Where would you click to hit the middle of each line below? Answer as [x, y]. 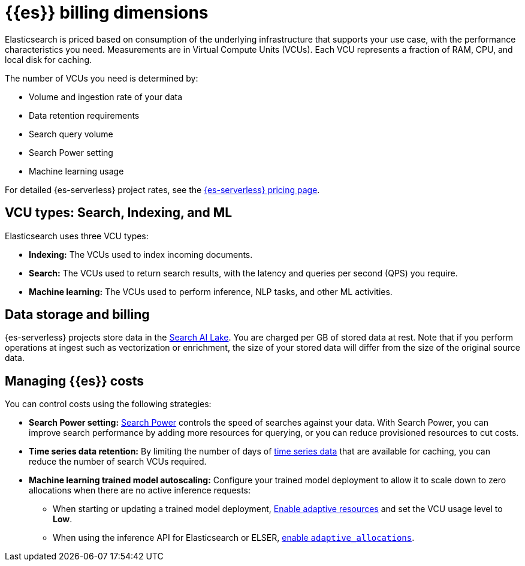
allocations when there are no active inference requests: [140, 490]
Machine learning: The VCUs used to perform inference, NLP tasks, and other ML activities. [211, 291]
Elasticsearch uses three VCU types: [77, 236]
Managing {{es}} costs [75, 381]
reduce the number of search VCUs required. [118, 462]
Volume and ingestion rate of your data [105, 97]
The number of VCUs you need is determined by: [102, 78]
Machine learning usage [76, 171]
